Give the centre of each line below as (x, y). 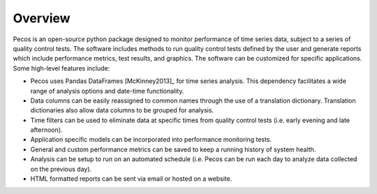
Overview (42, 18)
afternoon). (46, 130)
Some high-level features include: (61, 68)
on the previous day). (61, 169)
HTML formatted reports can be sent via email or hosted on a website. (131, 179)
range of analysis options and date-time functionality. (107, 91)
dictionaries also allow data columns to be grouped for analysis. (122, 110)
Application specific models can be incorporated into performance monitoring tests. (151, 140)
